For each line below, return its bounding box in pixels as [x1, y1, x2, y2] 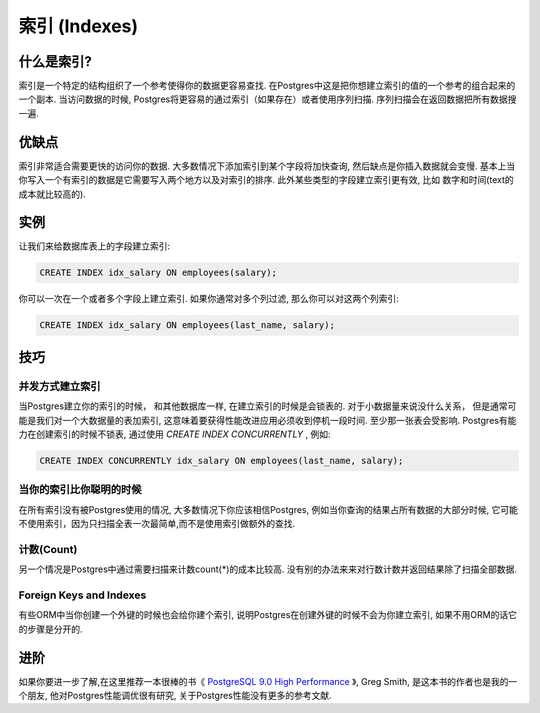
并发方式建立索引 [18, 379, 101, 393]
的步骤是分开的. [18, 623, 84, 635]
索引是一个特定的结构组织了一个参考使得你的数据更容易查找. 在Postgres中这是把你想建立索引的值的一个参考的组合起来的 [18, 80, 516, 92]
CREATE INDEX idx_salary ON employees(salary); [39, 267, 277, 279]
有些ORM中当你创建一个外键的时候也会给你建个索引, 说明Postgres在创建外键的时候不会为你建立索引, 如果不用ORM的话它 [18, 609, 517, 621]
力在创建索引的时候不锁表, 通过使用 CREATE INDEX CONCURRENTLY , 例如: [18, 428, 331, 440]
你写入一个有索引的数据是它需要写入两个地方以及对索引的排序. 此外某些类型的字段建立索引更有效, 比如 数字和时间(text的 [18, 174, 514, 186]
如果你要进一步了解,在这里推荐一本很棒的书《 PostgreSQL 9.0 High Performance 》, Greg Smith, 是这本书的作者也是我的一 [18, 675, 518, 687]
